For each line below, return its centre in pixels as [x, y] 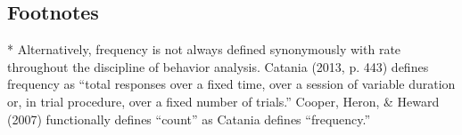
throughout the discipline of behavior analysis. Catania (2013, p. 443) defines [218, 66]
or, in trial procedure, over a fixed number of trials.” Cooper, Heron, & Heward [223, 101]
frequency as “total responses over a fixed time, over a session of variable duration [231, 84]
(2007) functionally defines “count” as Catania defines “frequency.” [189, 119]
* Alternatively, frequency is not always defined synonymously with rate [204, 49]
